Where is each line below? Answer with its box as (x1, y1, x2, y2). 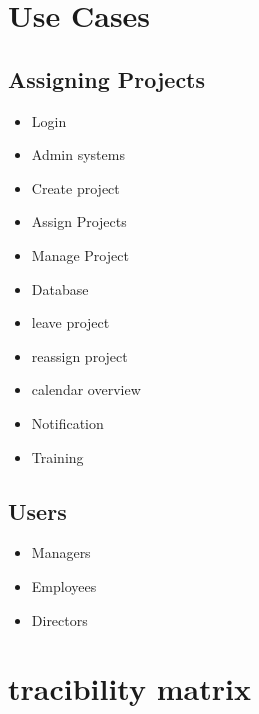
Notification (31, 412, 104, 433)
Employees (31, 575, 97, 596)
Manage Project (31, 244, 129, 265)
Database (31, 278, 89, 299)
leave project (31, 312, 110, 333)
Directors (31, 609, 88, 630)
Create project (31, 177, 120, 198)
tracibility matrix (8, 668, 251, 709)
